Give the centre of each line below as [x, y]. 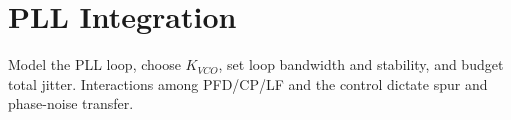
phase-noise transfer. [71, 103]
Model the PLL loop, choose [94, 64]
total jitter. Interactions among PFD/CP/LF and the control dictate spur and [248, 83]
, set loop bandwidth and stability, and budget [361, 64]
